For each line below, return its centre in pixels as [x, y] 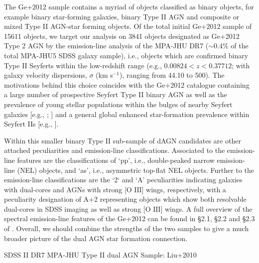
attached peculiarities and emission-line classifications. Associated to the [115, 150]
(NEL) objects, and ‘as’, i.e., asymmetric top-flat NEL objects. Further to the [135, 170]
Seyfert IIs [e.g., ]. [31, 124]
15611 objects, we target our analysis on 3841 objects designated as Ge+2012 [122, 36]
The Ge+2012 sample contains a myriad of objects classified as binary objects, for [129, 6]
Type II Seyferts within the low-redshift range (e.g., [83, 65]
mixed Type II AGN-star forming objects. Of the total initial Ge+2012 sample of [128, 26]
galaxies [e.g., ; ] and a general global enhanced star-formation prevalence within [127, 114]
